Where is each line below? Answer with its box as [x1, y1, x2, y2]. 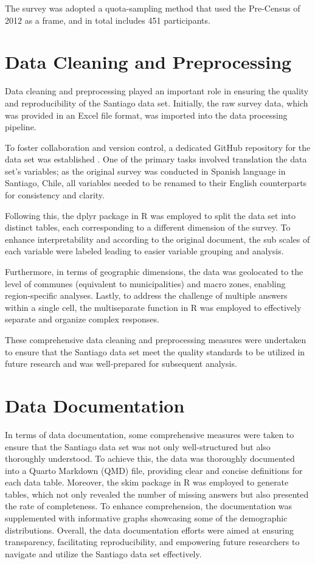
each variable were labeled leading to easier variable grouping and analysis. [5, 245, 284, 257]
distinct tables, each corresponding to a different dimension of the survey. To [5, 221, 291, 234]
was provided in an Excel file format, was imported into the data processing [5, 108, 288, 121]
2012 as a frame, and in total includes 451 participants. [5, 13, 210, 26]
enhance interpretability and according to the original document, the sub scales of [5, 232, 310, 245]
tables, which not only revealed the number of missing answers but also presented [5, 487, 309, 500]
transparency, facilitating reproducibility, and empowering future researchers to [5, 535, 300, 548]
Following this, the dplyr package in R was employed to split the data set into [5, 209, 296, 221]
